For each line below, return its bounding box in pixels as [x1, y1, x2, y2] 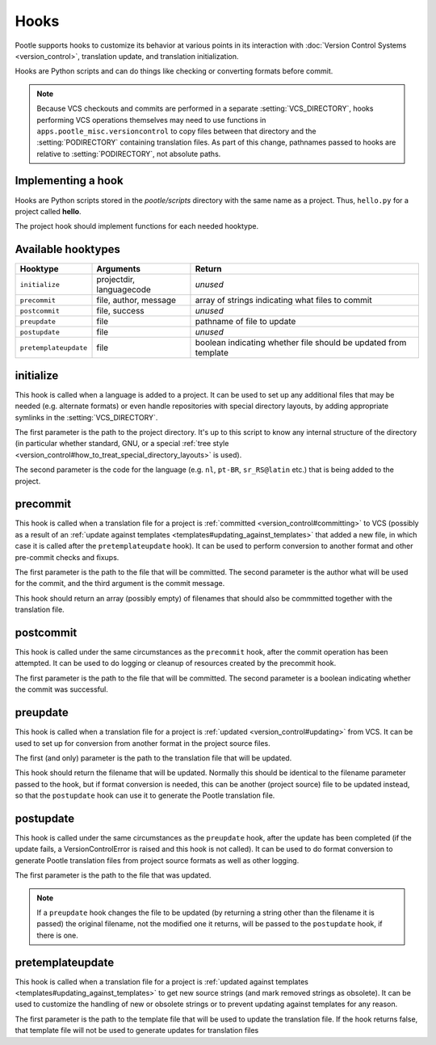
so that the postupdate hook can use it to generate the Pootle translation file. [15, 790, 275, 800]
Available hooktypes [15, 242, 121, 256]
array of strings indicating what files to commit [195, 295, 372, 306]
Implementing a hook [15, 174, 124, 188]
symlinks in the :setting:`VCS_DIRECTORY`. [15, 412, 158, 422]
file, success [96, 305, 145, 317]
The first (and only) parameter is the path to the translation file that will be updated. [15, 752, 292, 763]
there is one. [36, 930, 78, 940]
